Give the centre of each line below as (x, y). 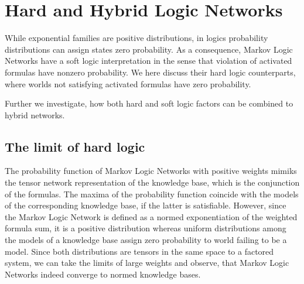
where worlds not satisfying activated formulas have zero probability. (128, 83)
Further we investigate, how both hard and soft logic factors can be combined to (149, 103)
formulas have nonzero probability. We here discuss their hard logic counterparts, (150, 72)
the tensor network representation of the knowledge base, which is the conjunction (152, 182)
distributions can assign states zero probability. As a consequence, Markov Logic (149, 49)
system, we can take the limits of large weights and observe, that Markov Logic (147, 263)
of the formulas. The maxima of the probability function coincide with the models (152, 194)
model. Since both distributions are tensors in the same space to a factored (139, 251)
